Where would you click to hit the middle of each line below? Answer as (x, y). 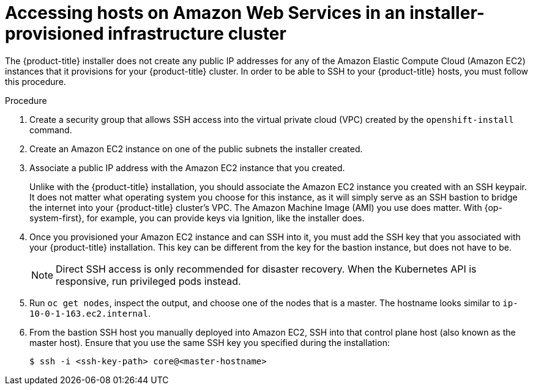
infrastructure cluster (197, 34)
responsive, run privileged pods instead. (148, 281)
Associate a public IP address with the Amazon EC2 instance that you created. (187, 167)
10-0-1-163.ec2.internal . (90, 313)
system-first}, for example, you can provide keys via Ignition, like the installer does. (197, 218)
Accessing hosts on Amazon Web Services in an (205, 13)
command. (51, 130)
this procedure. (35, 81)
